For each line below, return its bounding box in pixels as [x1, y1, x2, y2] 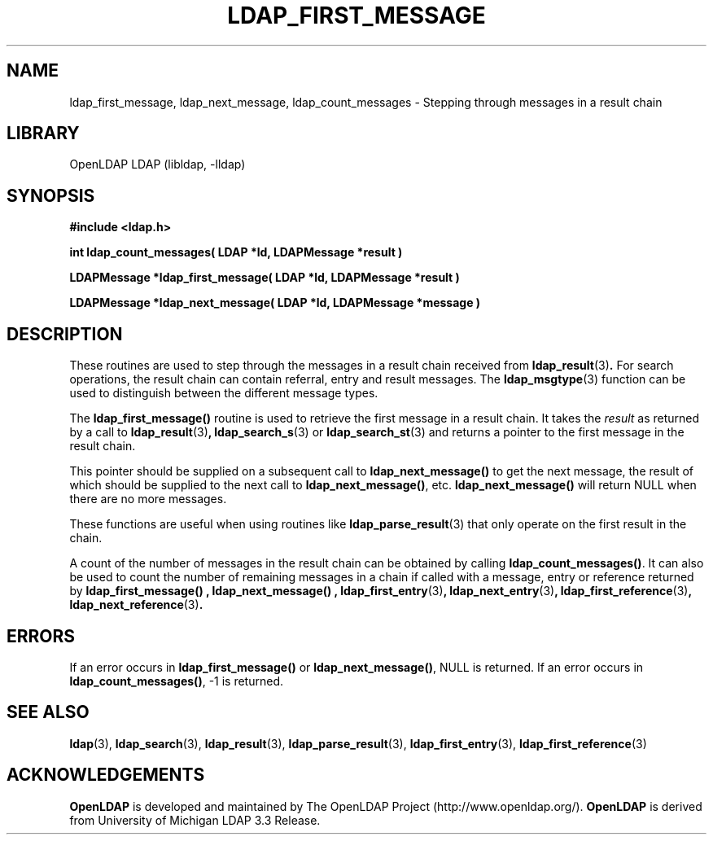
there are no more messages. [69, 492, 227, 506]
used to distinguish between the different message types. [69, 386, 378, 401]
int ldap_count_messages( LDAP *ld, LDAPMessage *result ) [69, 245, 403, 260]
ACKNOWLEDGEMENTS [7, 764, 205, 786]
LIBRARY [7, 123, 80, 144]
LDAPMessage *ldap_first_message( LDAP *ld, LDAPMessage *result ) [69, 270, 460, 285]
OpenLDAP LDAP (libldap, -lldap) [69, 157, 246, 172]
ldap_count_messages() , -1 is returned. [69, 673, 284, 688]
